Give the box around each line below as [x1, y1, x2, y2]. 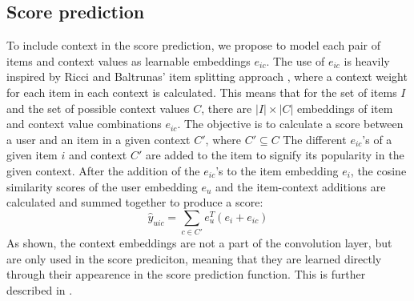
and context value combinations [6, 115, 162, 132]
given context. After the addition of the [6, 162, 200, 179]
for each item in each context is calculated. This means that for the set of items [6, 83, 397, 100]
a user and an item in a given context [6, 130, 191, 147]
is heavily [344, 52, 390, 69]
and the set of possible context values [6, 99, 190, 116]
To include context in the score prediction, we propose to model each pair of [6, 37, 380, 54]
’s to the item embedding [215, 162, 339, 179]
